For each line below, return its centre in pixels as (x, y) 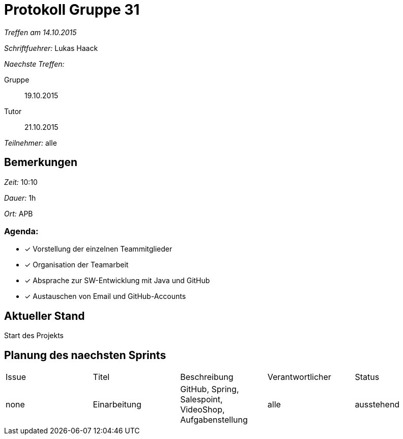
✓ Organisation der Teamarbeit (77, 265)
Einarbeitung (117, 405)
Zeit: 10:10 (21, 182)
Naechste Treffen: (34, 64)
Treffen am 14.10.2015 (40, 32)
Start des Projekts (34, 336)
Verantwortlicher (299, 377)
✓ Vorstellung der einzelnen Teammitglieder (98, 249)
